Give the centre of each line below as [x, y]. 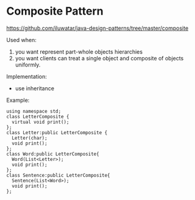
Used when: [21, 40]
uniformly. [28, 65]
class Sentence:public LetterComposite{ [58, 175]
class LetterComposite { [38, 116]
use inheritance [35, 88]
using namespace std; [34, 111]
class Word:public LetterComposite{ [53, 154]
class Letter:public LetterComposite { [57, 132]
